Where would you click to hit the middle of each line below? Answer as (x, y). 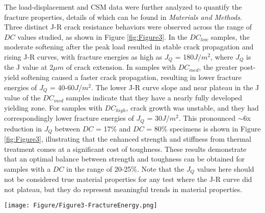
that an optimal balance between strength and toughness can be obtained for (125, 159)
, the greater (218, 67)
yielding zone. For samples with (53, 107)
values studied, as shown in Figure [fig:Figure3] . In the (102, 36)
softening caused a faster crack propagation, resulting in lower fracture (131, 77)
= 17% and (113, 128)
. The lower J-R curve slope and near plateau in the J (175, 87)
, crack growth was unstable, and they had (192, 107)
